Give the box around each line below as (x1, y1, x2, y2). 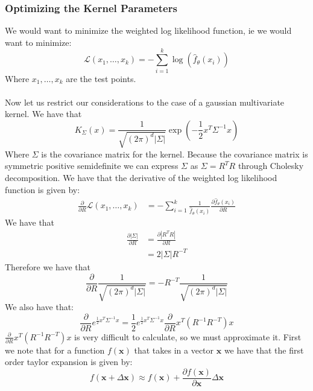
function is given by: (5, 183, 80, 195)
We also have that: (5, 300, 74, 313)
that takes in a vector (134, 343, 214, 356)
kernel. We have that (5, 107, 82, 120)
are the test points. (66, 72, 136, 84)
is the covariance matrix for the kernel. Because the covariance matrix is (41, 147, 308, 160)
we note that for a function (5, 343, 105, 356)
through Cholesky (238, 159, 304, 172)
